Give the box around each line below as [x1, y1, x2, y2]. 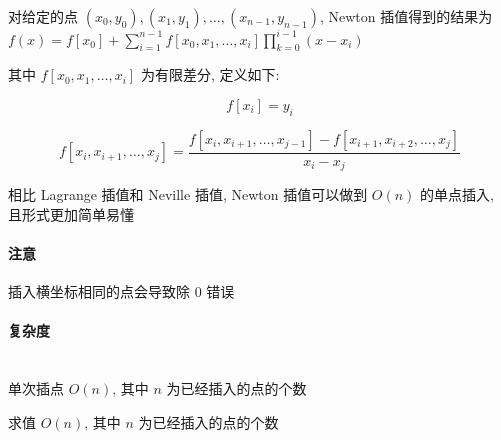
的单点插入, [420, 184, 494, 205]
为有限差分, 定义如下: [140, 64, 280, 85]
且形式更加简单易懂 [8, 203, 134, 224]
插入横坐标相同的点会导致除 [8, 281, 190, 302]
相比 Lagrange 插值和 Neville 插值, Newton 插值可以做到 [8, 184, 368, 205]
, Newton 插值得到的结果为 [319, 6, 493, 26]
